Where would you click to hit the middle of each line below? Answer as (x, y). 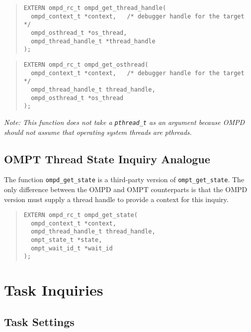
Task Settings (39, 321)
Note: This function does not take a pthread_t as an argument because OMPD (125, 122)
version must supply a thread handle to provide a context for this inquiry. (116, 199)
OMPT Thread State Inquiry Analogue (107, 159)
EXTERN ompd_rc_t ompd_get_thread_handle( (95, 8)
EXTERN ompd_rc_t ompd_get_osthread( (86, 64)
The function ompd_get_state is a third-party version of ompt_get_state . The (124, 179)
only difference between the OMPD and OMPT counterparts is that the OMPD (126, 189)
